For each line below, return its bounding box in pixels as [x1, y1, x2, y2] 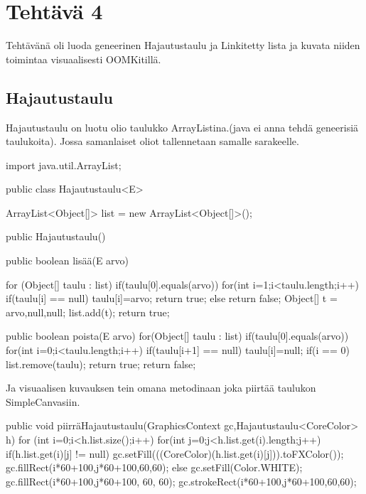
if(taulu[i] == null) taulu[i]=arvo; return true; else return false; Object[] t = [6, 291, 338, 306]
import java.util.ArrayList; [6, 157, 122, 172]
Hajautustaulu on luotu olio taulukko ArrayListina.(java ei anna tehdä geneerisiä [6, 119, 359, 134]
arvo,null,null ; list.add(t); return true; [6, 304, 170, 319]
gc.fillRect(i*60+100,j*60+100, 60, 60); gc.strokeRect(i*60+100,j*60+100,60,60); [6, 473, 357, 488]
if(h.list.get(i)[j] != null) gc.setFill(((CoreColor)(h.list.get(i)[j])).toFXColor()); [6, 446, 344, 461]
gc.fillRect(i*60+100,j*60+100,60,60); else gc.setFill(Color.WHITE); [6, 460, 303, 475]
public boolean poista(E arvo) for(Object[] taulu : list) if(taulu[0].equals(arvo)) [6, 328, 349, 343]
